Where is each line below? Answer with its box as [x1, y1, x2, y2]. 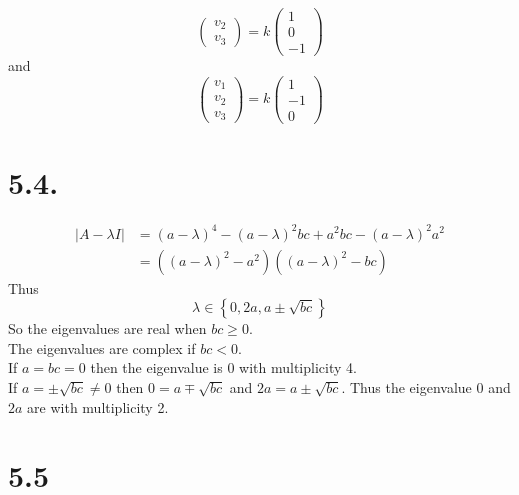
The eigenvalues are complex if [8, 337, 196, 358]
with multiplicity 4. [239, 357, 357, 378]
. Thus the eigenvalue [341, 376, 472, 397]
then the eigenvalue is [90, 357, 223, 378]
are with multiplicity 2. [27, 396, 169, 417]
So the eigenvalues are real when [8, 318, 207, 339]
